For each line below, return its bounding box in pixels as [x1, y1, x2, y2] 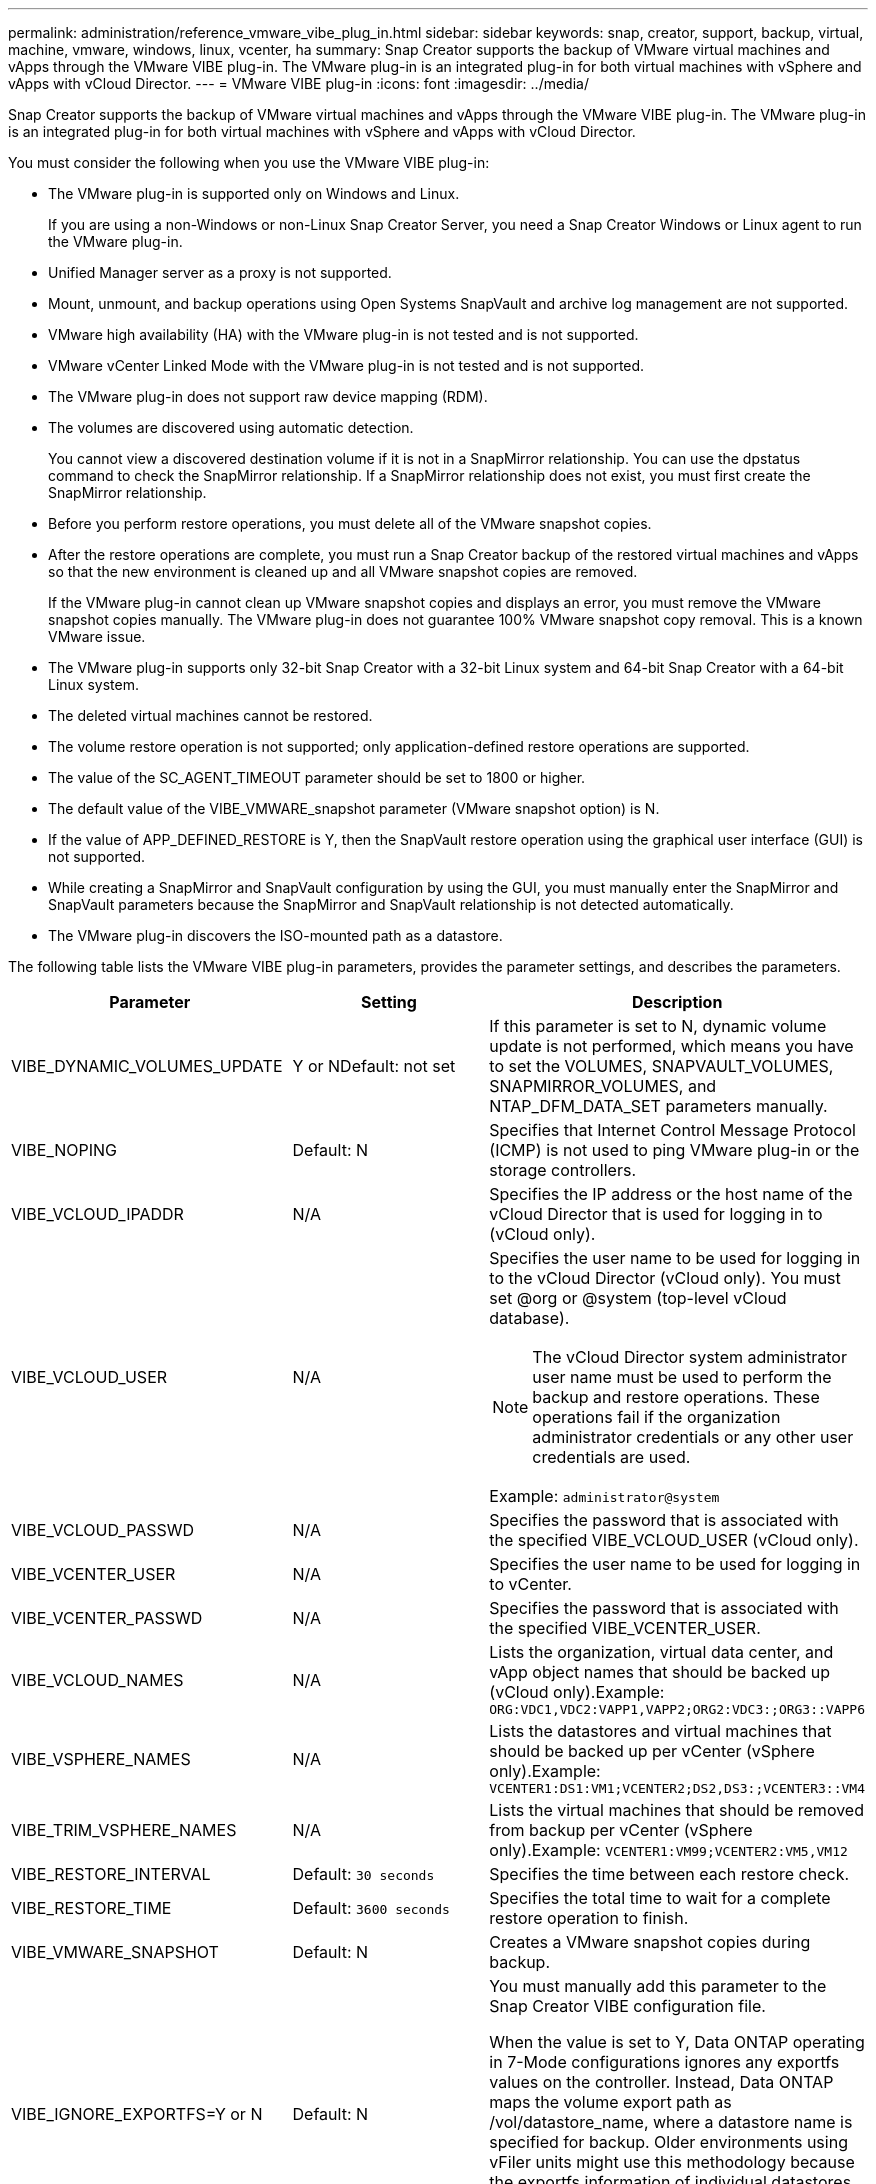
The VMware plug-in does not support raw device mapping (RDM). [48, 388, 488, 405]
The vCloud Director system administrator [532, 1347, 847, 1367]
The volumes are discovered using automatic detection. [48, 419, 414, 436]
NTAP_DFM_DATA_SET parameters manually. [489, 1096, 828, 1116]
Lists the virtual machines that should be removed [489, 1800, 864, 1820]
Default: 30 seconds [292, 1864, 435, 1884]
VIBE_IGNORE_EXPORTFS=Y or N [11, 2104, 263, 2124]
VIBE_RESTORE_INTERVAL [11, 1864, 211, 1884]
